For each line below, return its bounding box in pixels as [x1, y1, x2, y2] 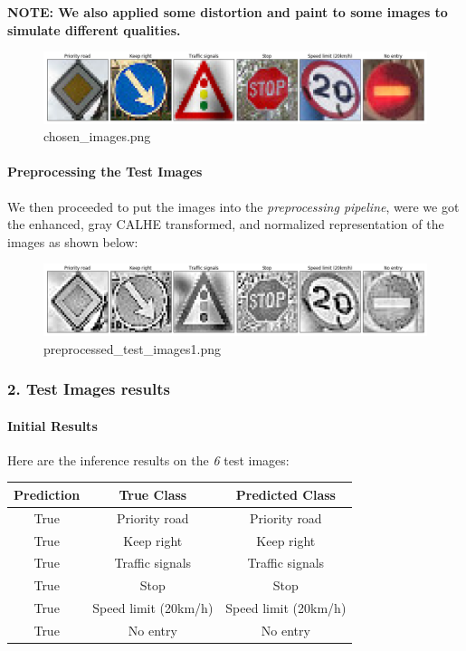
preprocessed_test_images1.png [43, 339, 221, 358]
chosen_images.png [43, 127, 151, 146]
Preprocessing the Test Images [7, 162, 203, 181]
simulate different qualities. [7, 20, 181, 39]
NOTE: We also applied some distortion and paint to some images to [7, 3, 448, 21]
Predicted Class [235, 484, 336, 503]
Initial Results [7, 416, 98, 435]
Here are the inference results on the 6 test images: [7, 450, 290, 469]
